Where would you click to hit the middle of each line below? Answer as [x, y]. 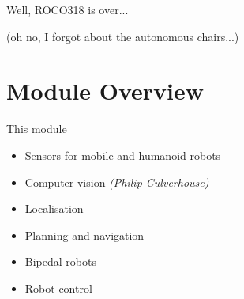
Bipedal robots [60, 261]
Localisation [54, 208]
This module [37, 129]
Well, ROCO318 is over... [68, 9]
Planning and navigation [84, 235]
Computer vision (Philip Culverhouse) [117, 182]
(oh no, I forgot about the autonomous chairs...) [123, 36]
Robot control [58, 288]
